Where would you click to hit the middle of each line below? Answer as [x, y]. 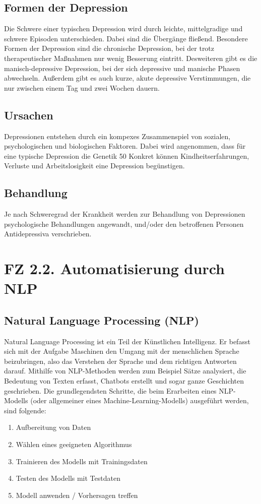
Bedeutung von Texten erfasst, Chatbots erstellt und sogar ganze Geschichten [124, 381]
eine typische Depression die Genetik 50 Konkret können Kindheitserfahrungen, [127, 155]
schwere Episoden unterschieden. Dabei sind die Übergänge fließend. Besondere [126, 38]
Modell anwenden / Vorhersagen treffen [77, 495]
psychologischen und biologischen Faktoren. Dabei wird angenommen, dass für [125, 146]
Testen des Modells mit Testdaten [68, 478]
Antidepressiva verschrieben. [48, 234]
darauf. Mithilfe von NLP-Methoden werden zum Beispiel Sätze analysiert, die [125, 371]
